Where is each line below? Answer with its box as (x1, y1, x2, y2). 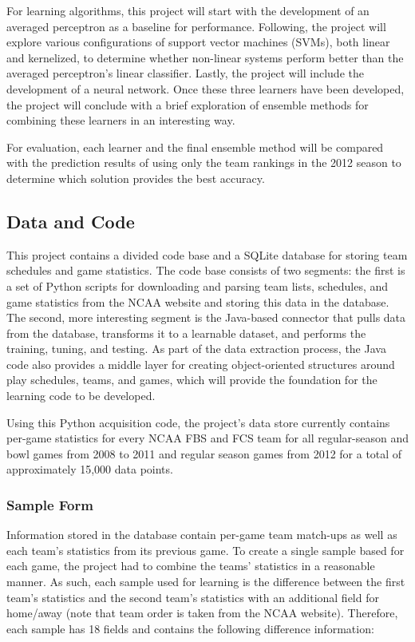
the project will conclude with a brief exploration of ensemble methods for (6, 96, 369, 113)
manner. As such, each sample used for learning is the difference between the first (6, 573, 405, 590)
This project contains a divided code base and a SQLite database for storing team (6, 246, 408, 263)
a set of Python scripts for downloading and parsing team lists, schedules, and (6, 277, 389, 294)
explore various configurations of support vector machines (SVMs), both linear (6, 34, 390, 50)
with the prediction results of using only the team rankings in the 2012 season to (6, 154, 401, 171)
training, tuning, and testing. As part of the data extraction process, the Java (6, 340, 386, 357)
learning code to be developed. (6, 387, 156, 404)
